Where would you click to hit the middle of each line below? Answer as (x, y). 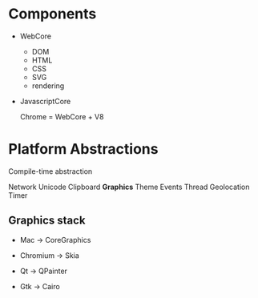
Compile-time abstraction (50, 171)
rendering (48, 86)
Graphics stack (47, 221)
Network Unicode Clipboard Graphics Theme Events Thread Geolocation (129, 187)
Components (52, 14)
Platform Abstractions (83, 149)
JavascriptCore (45, 101)
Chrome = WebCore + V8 (62, 116)
